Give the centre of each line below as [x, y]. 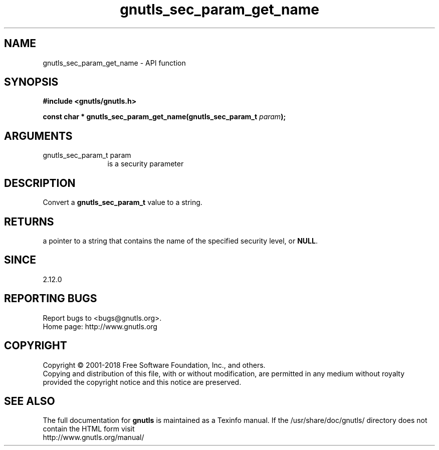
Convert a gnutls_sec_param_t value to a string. [123, 202]
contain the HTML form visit [89, 429]
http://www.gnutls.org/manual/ [93, 437]
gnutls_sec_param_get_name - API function [114, 63]
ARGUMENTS [38, 136]
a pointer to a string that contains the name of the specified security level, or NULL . [180, 241]
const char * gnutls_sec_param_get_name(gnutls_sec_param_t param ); [164, 117]
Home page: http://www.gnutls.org [100, 326]
